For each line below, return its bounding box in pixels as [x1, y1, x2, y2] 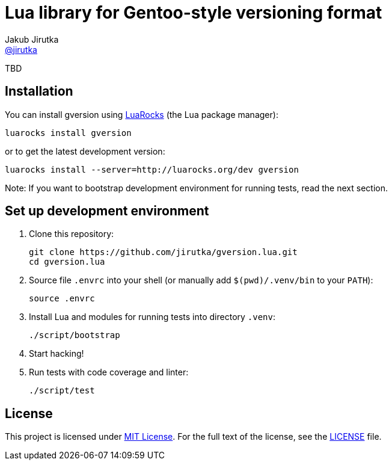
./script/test [29, 386, 95, 396]
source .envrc [29, 294, 95, 304]
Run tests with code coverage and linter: [29, 367, 189, 378]
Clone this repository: [29, 229, 114, 239]
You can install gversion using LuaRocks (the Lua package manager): [5, 109, 278, 120]
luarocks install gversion [5, 128, 132, 138]
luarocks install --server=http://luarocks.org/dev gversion [5, 164, 299, 174]
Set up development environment [5, 203, 209, 219]
